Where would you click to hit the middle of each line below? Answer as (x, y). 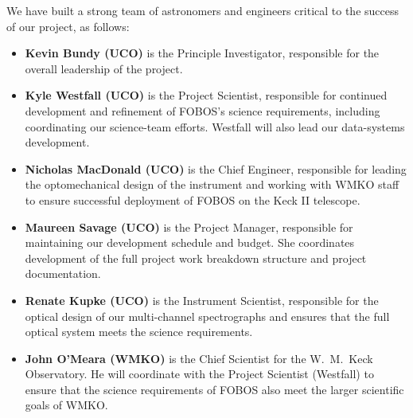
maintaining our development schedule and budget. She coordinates (190, 242)
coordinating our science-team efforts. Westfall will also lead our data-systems (215, 126)
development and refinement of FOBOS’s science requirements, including (203, 110)
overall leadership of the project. (104, 68)
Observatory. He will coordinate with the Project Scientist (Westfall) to (199, 374)
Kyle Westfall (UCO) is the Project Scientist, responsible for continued (206, 95)
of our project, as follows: (68, 26)
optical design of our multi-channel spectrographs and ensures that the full (207, 316)
